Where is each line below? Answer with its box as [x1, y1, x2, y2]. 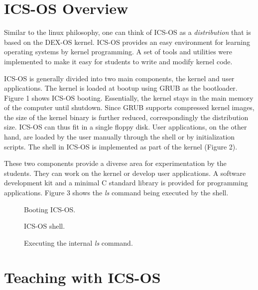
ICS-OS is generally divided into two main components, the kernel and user [4, 73, 235, 83]
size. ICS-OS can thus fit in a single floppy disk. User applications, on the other [4, 122, 247, 132]
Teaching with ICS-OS [4, 267, 161, 287]
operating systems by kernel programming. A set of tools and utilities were [4, 46, 232, 57]
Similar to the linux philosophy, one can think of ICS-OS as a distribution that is [4, 27, 251, 37]
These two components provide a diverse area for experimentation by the [4, 158, 227, 168]
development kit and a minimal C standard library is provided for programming [4, 177, 248, 188]
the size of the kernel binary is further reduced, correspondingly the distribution [4, 112, 249, 122]
